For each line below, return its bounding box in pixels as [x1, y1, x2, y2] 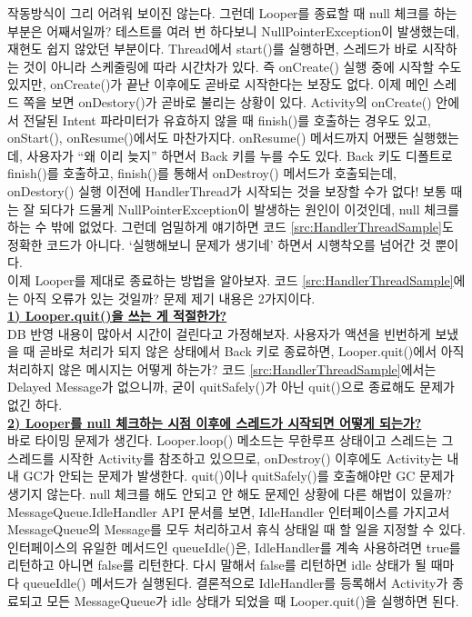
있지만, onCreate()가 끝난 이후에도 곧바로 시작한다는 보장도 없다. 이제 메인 [7, 75, 429, 94]
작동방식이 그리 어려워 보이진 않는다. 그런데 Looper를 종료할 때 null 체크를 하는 [7, 4, 457, 22]
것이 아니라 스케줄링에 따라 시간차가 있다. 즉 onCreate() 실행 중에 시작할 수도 [23, 56, 462, 75]
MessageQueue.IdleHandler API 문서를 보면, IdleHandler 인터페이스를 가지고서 [7, 502, 450, 521]
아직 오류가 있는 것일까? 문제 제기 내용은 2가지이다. [23, 288, 316, 307]
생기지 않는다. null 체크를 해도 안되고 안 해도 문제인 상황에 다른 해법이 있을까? [7, 484, 452, 503]
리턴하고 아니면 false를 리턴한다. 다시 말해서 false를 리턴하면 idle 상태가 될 [7, 555, 427, 574]
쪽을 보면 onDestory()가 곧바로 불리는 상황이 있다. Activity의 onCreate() [23, 92, 432, 111]
